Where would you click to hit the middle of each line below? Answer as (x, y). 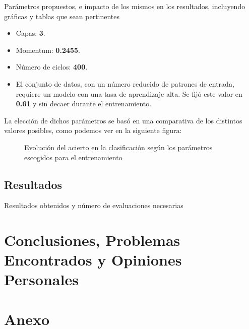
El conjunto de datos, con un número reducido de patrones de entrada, (125, 83)
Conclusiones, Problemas (92, 240)
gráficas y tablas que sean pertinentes (62, 16)
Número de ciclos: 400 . (52, 67)
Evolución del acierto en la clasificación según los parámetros (118, 147)
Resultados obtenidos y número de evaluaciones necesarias (94, 205)
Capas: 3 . (30, 33)
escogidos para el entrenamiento (73, 157)
